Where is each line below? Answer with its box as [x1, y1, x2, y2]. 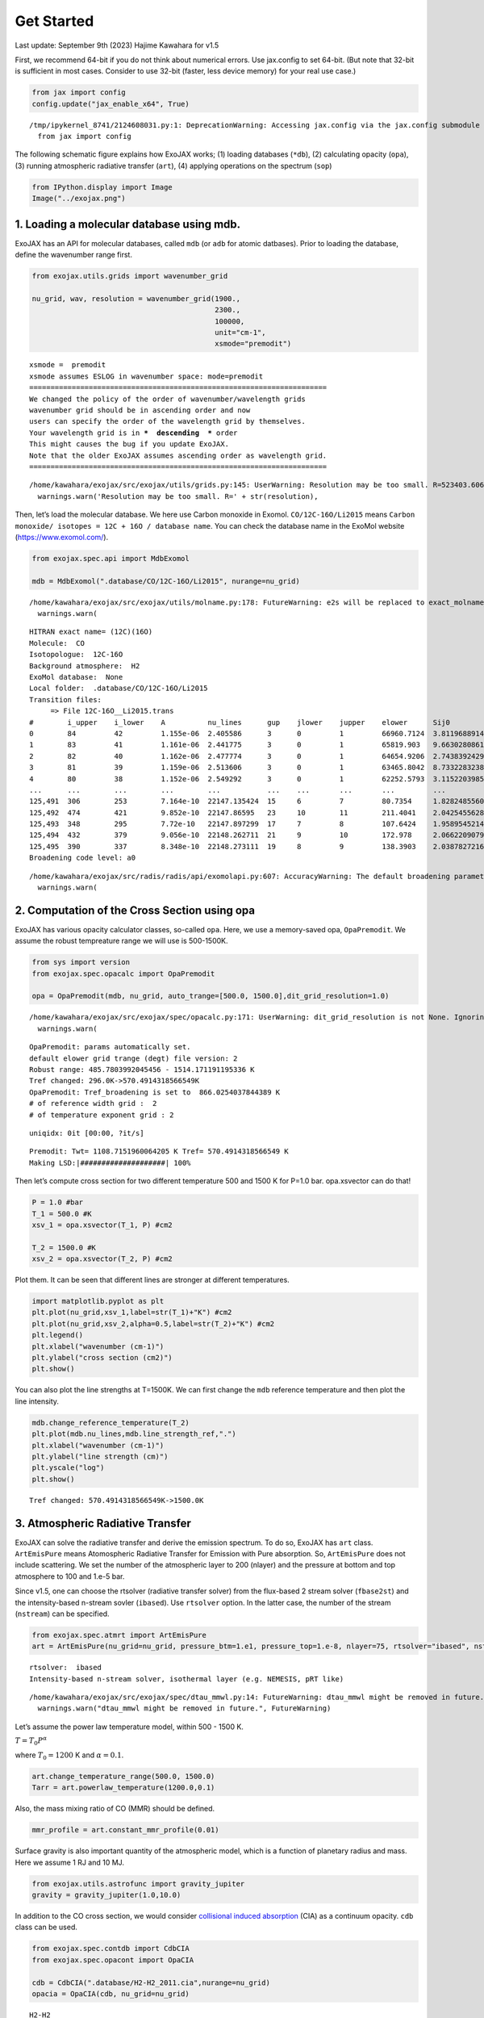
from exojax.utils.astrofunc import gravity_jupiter [31, 1879, 245, 1888]
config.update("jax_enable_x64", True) [31, 99, 190, 108]
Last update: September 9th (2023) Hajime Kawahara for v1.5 [15, 40, 219, 50]
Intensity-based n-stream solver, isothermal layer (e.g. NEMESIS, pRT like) [29, 1674, 344, 1683]
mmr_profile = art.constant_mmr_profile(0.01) [31, 1825, 219, 1835]
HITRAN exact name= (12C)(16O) [29, 627, 153, 637]
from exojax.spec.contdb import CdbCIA [31, 1944, 190, 1953]
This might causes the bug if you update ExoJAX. [29, 440, 230, 449]
